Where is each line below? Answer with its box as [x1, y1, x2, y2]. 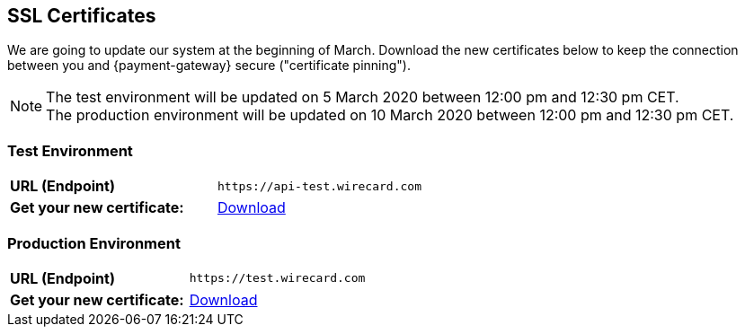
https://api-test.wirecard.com [217, 179, 421, 193]
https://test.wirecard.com [189, 271, 366, 286]
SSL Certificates [7, 4, 156, 27]
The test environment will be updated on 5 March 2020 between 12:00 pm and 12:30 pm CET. [46, 88, 679, 107]
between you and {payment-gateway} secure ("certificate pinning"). [7, 57, 411, 74]
